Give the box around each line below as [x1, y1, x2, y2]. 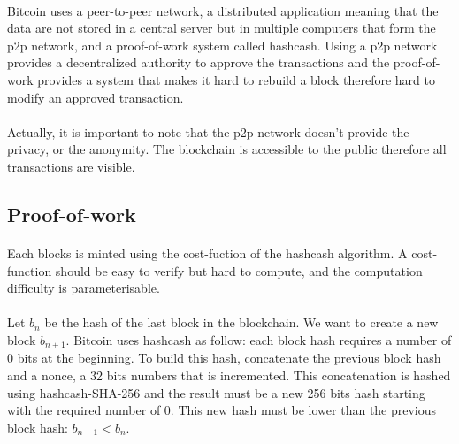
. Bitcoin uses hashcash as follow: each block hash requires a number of [65, 330, 452, 348]
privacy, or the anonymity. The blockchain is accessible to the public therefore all [7, 140, 447, 158]
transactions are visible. [7, 157, 135, 175]
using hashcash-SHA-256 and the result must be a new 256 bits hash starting [7, 383, 425, 402]
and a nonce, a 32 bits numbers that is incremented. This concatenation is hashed [7, 365, 451, 384]
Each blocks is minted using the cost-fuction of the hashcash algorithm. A [7, 243, 408, 262]
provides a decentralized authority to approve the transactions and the [7, 53, 390, 72]
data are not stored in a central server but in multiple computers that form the [7, 19, 436, 37]
